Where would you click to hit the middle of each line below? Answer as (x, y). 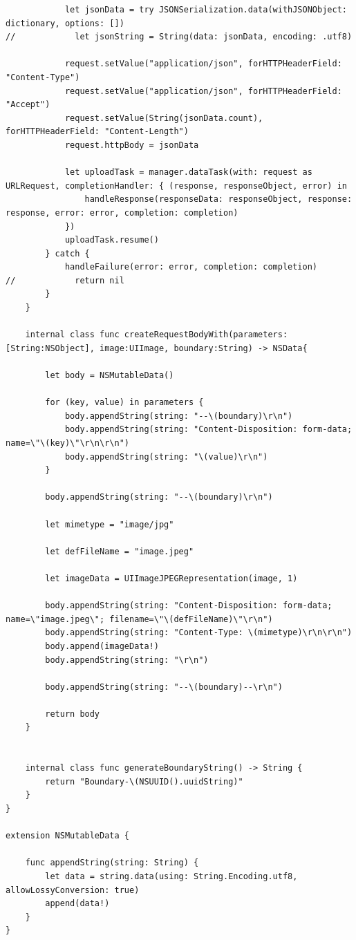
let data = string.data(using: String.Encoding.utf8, (171, 876)
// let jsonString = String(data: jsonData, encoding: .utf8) (179, 37)
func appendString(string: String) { (112, 863)
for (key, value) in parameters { (124, 403)
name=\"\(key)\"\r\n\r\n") (67, 443)
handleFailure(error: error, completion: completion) (191, 267)
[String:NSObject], (50, 348)
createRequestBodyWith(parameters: (206, 335)
